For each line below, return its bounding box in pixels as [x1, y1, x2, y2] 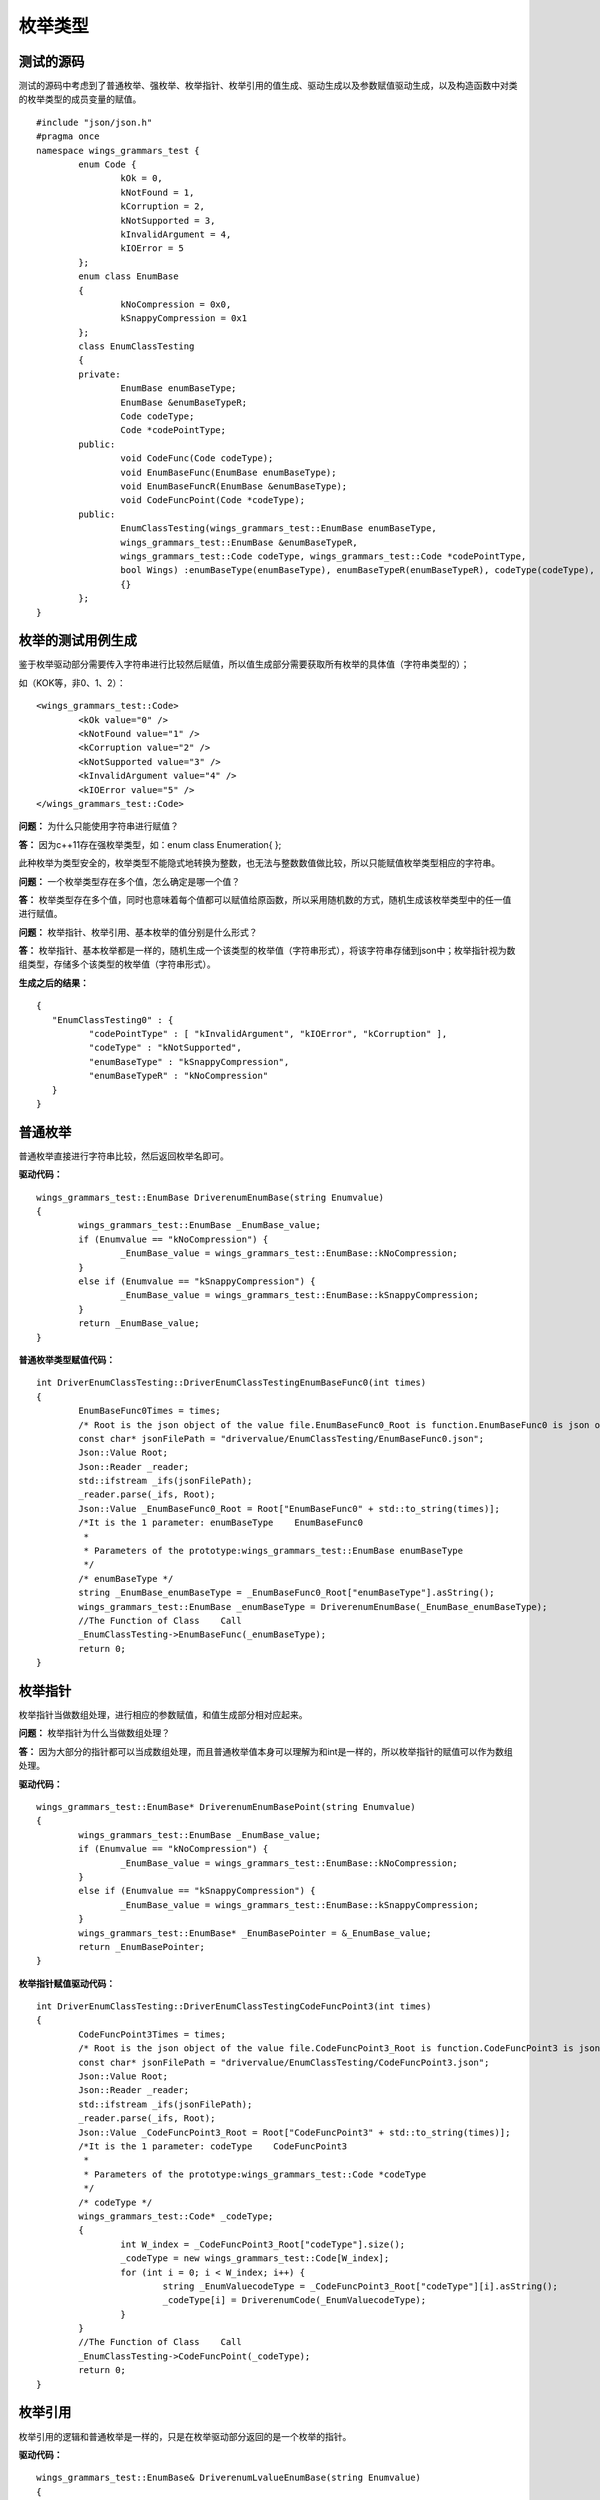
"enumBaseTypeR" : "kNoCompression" [88, 1070, 269, 1082]
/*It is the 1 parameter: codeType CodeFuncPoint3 [78, 2141, 348, 2152]
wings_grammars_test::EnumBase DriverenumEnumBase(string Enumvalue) [36, 1191, 385, 1203]
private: [78, 368, 121, 380]
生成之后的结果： [18, 976, 89, 989]
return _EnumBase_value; [78, 1318, 200, 1329]
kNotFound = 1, [120, 186, 195, 198]
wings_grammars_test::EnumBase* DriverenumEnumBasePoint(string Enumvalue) [36, 1801, 416, 1813]
